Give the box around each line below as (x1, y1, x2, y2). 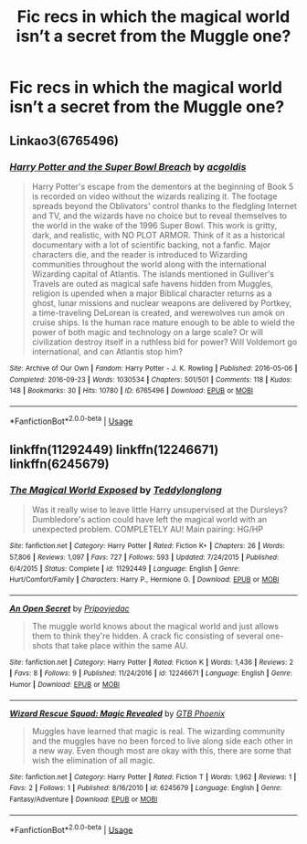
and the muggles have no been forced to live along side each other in (31, 735, 294, 746)
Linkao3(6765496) (9, 132, 119, 148)
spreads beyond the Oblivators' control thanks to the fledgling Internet (31, 200, 297, 211)
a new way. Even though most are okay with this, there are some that (31, 744, 292, 755)
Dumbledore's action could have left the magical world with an (31, 514, 268, 525)
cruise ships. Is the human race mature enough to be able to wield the (31, 317, 295, 328)
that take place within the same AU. (54, 639, 189, 650)
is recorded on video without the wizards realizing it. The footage (31, 190, 278, 202)
